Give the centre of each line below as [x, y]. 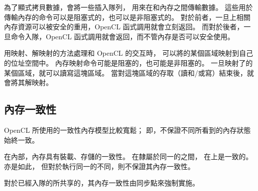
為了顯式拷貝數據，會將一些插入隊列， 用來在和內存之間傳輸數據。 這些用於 [129, 7]
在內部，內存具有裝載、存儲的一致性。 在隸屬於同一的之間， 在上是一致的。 [129, 156]
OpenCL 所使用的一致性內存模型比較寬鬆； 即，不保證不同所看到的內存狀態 [128, 130]
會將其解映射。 [28, 82]
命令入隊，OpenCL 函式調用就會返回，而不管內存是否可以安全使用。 [123, 36]
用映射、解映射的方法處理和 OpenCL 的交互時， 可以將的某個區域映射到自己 [129, 53]
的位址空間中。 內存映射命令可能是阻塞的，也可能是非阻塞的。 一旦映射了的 [129, 62]
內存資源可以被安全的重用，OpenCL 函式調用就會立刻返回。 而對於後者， [124, 27]
